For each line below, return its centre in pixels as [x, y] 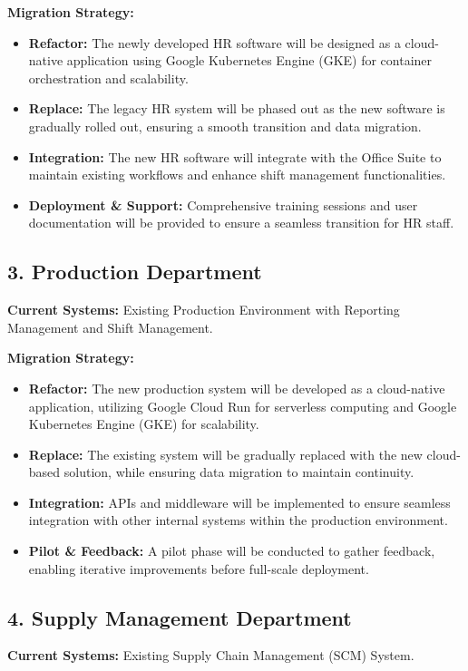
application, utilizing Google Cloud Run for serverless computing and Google [243, 406]
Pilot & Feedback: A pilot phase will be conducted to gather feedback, [232, 551]
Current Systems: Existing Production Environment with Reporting [204, 310]
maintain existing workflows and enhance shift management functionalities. [237, 175]
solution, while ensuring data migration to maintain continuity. [239, 472]
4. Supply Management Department [180, 617]
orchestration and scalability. [108, 78]
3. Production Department [135, 272]
